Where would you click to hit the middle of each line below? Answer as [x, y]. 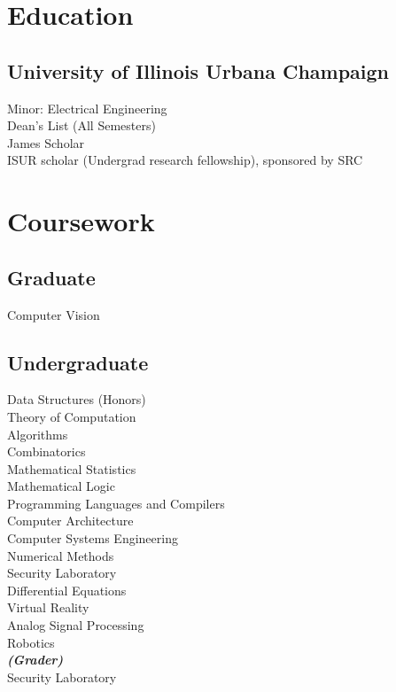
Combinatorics [47, 451]
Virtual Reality [48, 607]
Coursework [81, 221]
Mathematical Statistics [72, 468]
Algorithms [38, 434]
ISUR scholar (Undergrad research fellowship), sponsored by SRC [185, 160]
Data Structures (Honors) [77, 399]
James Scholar [46, 142]
